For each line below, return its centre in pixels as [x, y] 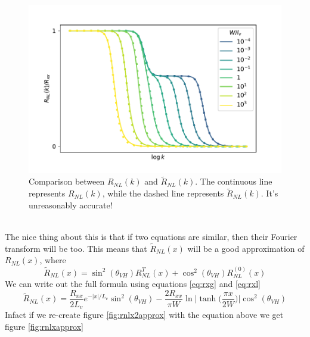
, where [53, 260]
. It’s [269, 193]
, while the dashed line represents [163, 193]
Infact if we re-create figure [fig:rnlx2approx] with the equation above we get [144, 315]
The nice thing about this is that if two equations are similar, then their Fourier [151, 237]
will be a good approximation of [246, 248]
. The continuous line [234, 181]
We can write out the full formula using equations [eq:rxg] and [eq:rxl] [133, 284]
